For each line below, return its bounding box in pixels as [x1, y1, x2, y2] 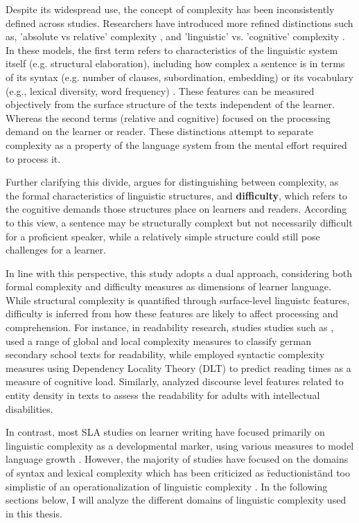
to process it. [6, 151, 61, 166]
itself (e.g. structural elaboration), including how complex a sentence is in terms [6, 56, 345, 71]
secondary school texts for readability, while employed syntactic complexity [6, 347, 325, 362]
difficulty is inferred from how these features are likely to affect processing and [6, 306, 339, 321]
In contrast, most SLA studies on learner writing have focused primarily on [6, 425, 325, 439]
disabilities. [6, 401, 53, 416]
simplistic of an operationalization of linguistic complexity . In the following [6, 479, 328, 493]
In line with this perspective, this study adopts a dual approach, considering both [6, 265, 352, 280]
